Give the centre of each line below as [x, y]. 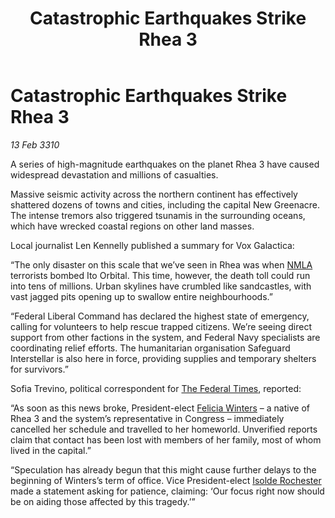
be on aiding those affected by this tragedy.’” [103, 501]
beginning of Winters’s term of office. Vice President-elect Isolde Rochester [166, 480]
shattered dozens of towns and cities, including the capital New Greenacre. [165, 204]
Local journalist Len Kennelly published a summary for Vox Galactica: [152, 245]
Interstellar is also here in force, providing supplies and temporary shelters [163, 358]
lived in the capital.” [51, 450]
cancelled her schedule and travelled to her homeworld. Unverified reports [164, 429]
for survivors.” [39, 369]
